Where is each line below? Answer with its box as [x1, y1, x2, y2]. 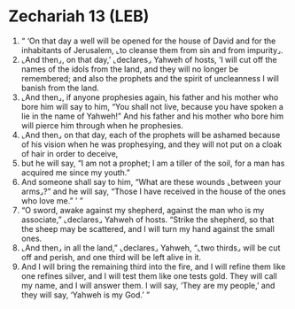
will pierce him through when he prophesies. [20, 120, 183, 130]
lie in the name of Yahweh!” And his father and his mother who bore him [20, 111, 284, 121]
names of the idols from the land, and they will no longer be [20, 64, 239, 74]
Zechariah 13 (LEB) [8, 6, 150, 27]
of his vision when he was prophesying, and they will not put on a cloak [20, 139, 283, 150]
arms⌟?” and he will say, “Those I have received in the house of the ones [20, 186, 286, 197]
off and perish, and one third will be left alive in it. [20, 251, 201, 262]
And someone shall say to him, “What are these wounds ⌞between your [20, 176, 282, 187]
